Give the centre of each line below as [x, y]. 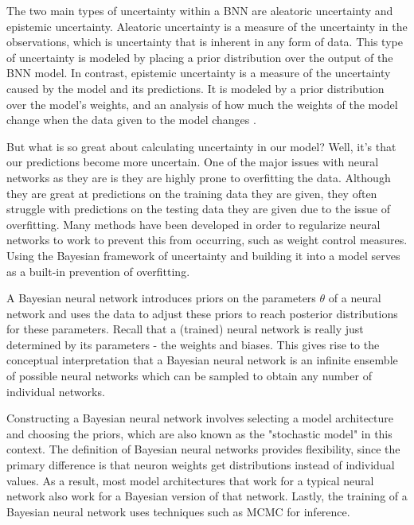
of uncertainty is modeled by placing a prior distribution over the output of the [200, 57]
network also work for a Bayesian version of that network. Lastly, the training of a [207, 496]
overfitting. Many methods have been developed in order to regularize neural [193, 224]
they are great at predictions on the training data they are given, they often [192, 193]
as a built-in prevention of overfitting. [98, 271]
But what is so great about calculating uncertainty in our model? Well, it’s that [201, 146]
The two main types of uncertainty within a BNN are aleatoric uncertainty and [200, 10]
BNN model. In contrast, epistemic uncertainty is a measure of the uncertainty [199, 73]
